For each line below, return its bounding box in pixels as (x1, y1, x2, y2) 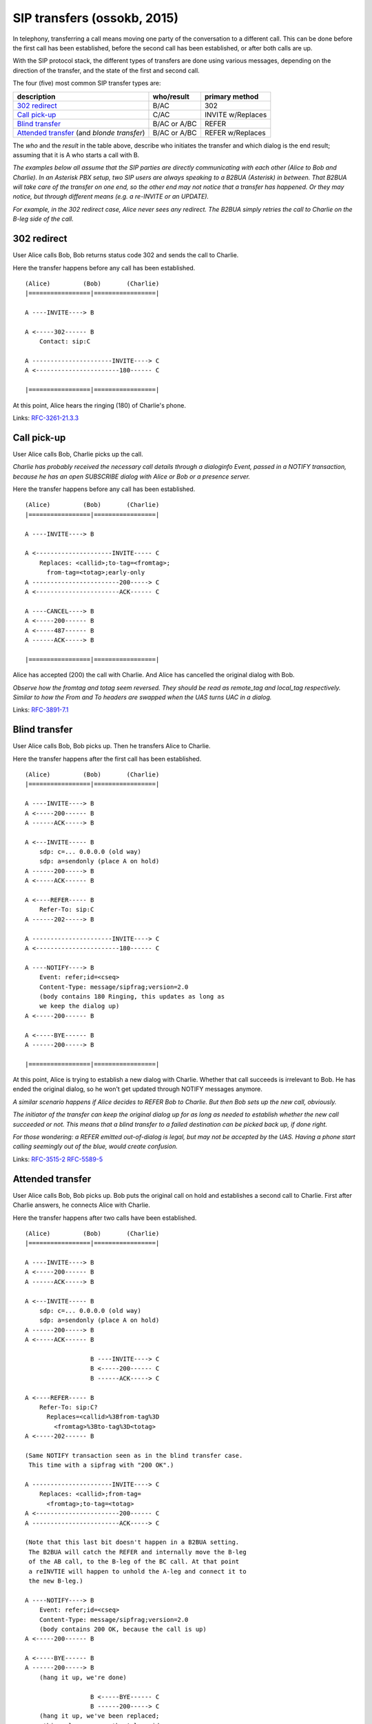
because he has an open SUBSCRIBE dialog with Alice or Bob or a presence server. (12, 472, 251, 481)
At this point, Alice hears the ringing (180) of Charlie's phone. (12, 401, 186, 410)
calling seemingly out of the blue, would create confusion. (12, 1142, 178, 1151)
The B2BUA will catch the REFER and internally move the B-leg (28, 1548, 247, 1556)
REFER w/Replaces (204, 128, 267, 137)
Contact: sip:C (39, 338, 91, 345)
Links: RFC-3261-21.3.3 (12, 414, 79, 422)
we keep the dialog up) (39, 1002, 120, 1010)
